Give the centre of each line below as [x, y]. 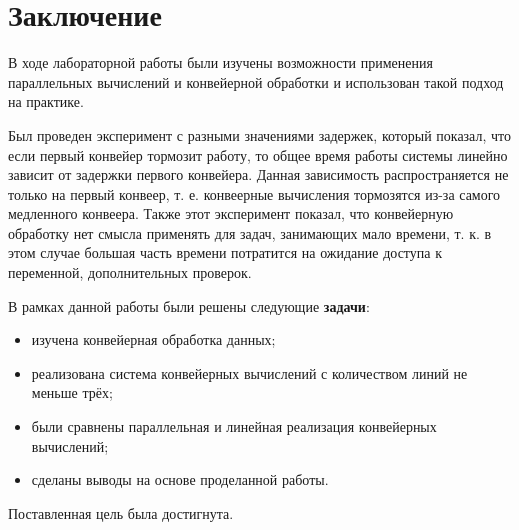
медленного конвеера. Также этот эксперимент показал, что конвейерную [231, 213]
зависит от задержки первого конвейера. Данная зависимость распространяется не [258, 174]
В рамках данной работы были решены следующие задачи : [189, 305]
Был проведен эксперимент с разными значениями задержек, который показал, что [259, 134]
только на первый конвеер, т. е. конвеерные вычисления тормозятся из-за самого [254, 193]
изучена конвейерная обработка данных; [153, 339]
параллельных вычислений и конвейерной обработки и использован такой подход [256, 81]
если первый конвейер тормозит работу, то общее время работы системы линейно [258, 154]
